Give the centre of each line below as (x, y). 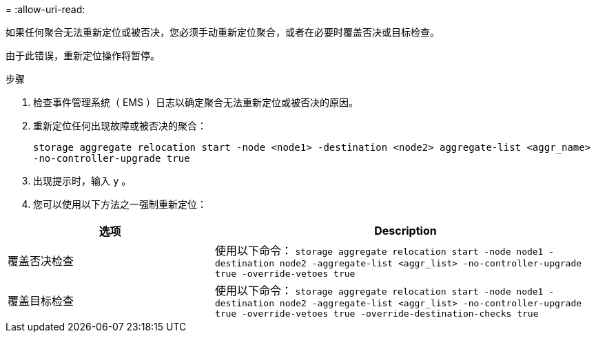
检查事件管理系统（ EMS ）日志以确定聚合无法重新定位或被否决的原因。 (196, 102)
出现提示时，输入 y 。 (82, 181)
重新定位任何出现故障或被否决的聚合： (120, 126)
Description (405, 231)
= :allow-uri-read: (45, 9)
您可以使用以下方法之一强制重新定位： (120, 204)
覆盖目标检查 (41, 301)
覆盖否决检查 (41, 261)
